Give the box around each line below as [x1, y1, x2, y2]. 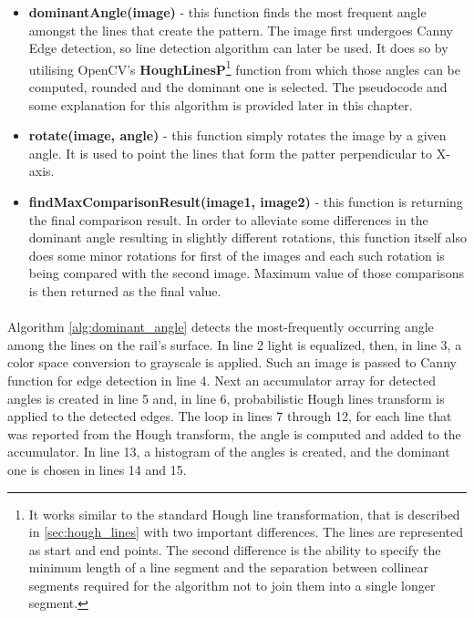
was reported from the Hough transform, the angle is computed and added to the [7, 424, 461, 443]
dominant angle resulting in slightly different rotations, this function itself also [28, 228, 467, 247]
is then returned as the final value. [28, 281, 222, 300]
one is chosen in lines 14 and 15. [7, 459, 187, 479]
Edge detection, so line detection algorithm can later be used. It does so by [28, 38, 448, 57]
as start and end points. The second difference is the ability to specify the [28, 540, 441, 559]
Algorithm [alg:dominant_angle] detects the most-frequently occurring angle [7, 317, 434, 336]
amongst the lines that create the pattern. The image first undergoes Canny [28, 20, 453, 39]
